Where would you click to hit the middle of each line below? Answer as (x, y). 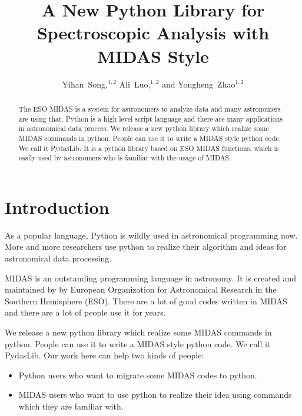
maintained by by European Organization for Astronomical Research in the (141, 289)
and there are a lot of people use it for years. (85, 312)
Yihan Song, (85, 84)
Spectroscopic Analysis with (153, 33)
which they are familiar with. (71, 406)
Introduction (57, 207)
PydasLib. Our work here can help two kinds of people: (104, 355)
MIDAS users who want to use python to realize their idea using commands (155, 395)
